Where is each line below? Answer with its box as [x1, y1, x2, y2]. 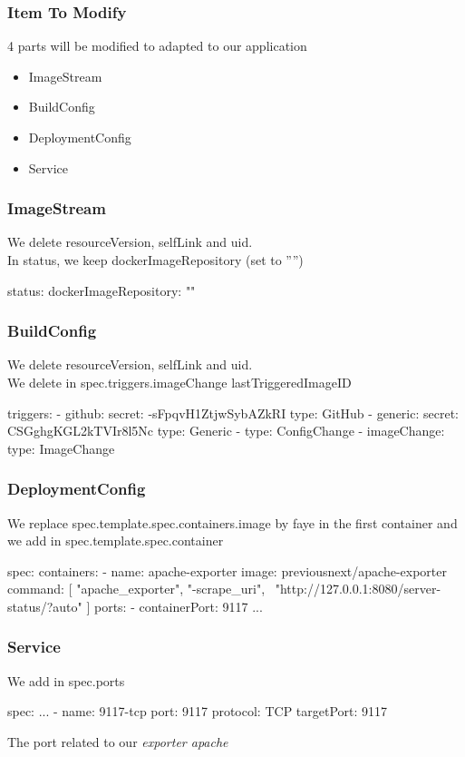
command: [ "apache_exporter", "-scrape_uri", [7, 579, 266, 598]
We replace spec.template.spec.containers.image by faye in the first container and [7, 513, 458, 532]
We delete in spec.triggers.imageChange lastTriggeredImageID [7, 373, 352, 391]
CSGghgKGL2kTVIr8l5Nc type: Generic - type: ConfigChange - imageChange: [7, 421, 445, 440]
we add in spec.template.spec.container [7, 531, 224, 550]
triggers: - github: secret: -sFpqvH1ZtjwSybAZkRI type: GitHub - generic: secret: [7, 403, 459, 422]
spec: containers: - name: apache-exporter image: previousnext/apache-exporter [7, 561, 447, 580]
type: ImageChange [7, 438, 115, 457]
